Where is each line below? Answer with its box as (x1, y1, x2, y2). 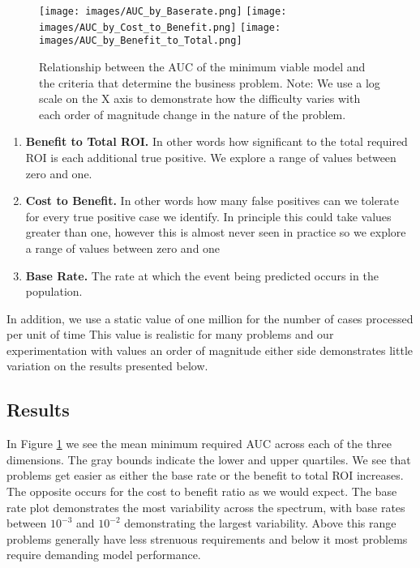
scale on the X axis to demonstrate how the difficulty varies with (39, 90, 361, 107)
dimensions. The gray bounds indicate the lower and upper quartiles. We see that (6, 451, 411, 468)
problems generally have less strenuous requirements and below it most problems (6, 530, 408, 547)
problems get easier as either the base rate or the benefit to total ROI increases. (6, 467, 404, 484)
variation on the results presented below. (6, 357, 208, 374)
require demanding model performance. (6, 546, 201, 563)
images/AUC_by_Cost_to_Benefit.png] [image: (39, 21, 281, 33)
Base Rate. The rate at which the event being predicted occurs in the (25, 267, 379, 284)
